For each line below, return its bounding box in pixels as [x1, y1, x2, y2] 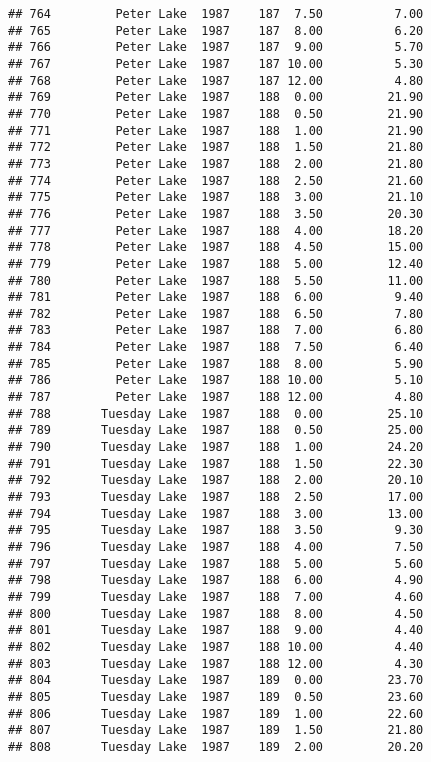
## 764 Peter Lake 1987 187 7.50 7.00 [8, 7, 424, 21]
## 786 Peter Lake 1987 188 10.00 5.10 [8, 373, 424, 388]
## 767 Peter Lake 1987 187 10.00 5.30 [8, 56, 424, 71]
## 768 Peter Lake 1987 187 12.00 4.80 [8, 73, 424, 88]
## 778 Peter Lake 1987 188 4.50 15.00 [8, 240, 424, 255]
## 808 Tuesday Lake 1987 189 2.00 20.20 [8, 739, 424, 754]
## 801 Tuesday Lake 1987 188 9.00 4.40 [8, 623, 424, 638]
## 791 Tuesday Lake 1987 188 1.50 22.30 [8, 456, 424, 471]
